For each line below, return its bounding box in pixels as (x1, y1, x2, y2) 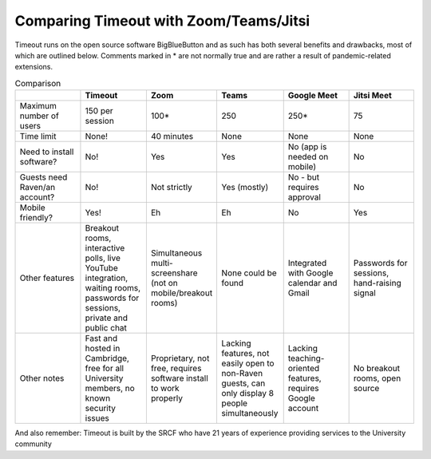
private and (85, 312, 128, 323)
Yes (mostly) (221, 182, 269, 193)
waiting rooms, (85, 283, 141, 294)
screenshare (150, 267, 199, 279)
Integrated (287, 258, 327, 269)
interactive (85, 243, 125, 254)
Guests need (19, 172, 68, 183)
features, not (221, 348, 270, 359)
